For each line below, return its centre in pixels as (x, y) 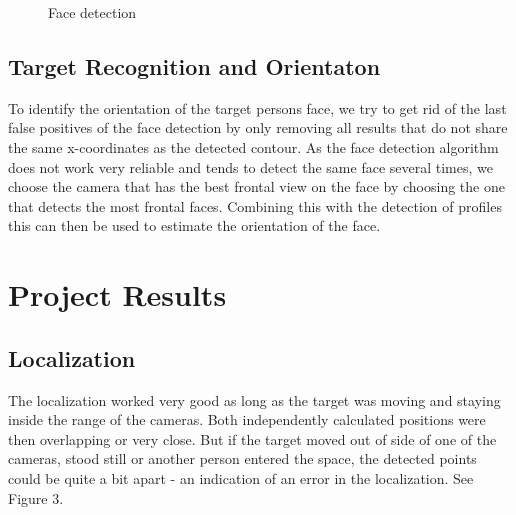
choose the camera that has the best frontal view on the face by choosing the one (256, 186)
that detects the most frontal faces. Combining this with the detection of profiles (255, 205)
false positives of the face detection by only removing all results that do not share (258, 127)
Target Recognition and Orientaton (194, 65)
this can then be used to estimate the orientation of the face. (194, 225)
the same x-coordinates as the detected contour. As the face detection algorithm (253, 146)
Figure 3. (36, 497)
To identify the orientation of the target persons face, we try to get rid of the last (257, 107)
